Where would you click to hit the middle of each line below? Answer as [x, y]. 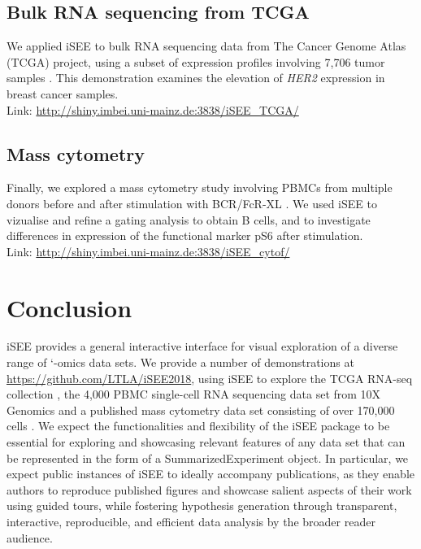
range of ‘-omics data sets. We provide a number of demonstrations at [180, 362]
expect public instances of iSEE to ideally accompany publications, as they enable [210, 474]
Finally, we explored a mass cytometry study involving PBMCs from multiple [200, 187]
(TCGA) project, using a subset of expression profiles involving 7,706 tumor [196, 61]
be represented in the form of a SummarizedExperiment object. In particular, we [208, 457]
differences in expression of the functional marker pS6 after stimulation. [185, 235]
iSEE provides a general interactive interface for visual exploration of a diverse [202, 346]
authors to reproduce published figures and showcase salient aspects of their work [209, 489]
